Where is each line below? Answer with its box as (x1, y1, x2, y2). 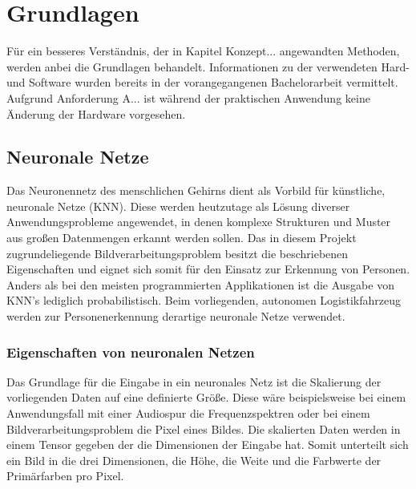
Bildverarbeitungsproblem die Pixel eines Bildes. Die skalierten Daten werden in (6, 420, 401, 437)
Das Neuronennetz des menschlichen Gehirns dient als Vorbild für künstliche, (6, 182, 386, 199)
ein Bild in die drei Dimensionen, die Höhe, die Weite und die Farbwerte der (6, 451, 382, 468)
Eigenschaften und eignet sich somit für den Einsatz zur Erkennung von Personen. (6, 261, 410, 277)
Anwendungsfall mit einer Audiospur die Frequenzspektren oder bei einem (6, 405, 370, 422)
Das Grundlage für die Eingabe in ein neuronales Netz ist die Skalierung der (6, 373, 382, 390)
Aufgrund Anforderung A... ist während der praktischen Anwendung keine (6, 89, 370, 106)
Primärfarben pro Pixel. (6, 467, 124, 484)
